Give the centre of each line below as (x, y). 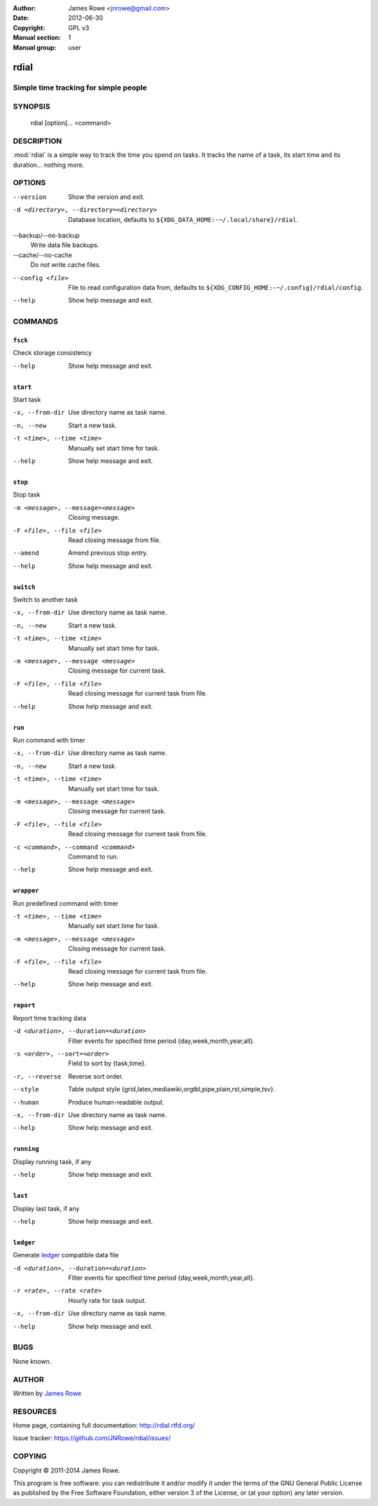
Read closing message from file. (114, 540)
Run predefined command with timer (66, 903)
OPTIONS (29, 183)
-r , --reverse (37, 1076)
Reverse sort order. (96, 1076)
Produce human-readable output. (116, 1102)
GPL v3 (79, 27)
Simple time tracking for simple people (80, 88)
